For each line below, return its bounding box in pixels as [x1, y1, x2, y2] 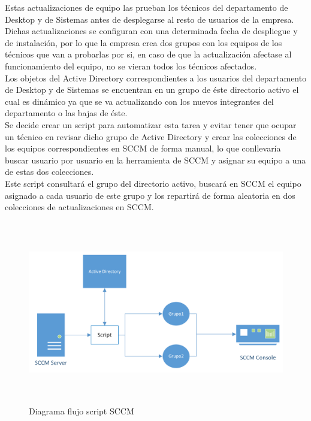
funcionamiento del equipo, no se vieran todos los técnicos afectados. [5, 59, 257, 72]
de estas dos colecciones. [5, 165, 94, 178]
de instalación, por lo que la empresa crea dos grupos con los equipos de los [5, 36, 282, 49]
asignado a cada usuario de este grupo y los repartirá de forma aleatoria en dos [5, 189, 295, 201]
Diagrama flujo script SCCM [29, 404, 134, 417]
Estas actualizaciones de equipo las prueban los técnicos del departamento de [5, 1, 288, 13]
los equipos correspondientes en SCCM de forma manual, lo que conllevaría [5, 142, 281, 155]
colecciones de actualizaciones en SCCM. [5, 201, 154, 213]
